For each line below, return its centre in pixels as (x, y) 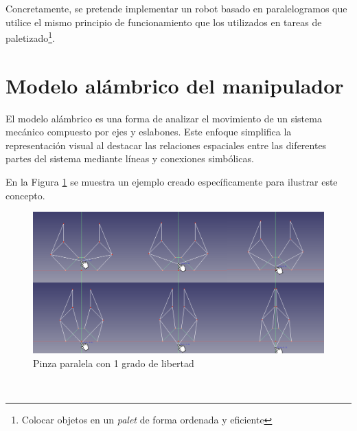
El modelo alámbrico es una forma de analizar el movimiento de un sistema (164, 118)
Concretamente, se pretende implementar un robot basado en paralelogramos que (176, 8)
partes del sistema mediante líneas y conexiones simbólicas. (130, 158)
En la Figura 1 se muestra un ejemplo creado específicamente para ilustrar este (172, 181)
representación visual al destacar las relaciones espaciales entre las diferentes (166, 145)
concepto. (25, 195)
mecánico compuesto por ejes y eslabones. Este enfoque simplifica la (149, 132)
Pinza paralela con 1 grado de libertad (114, 363)
